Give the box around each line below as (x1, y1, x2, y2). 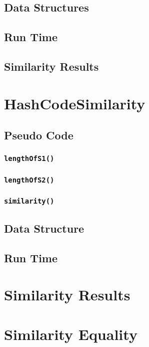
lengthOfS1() (4, 154, 54, 163)
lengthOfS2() (4, 176, 54, 184)
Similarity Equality (4, 323, 137, 344)
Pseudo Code (4, 127, 73, 143)
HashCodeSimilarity (4, 93, 145, 113)
